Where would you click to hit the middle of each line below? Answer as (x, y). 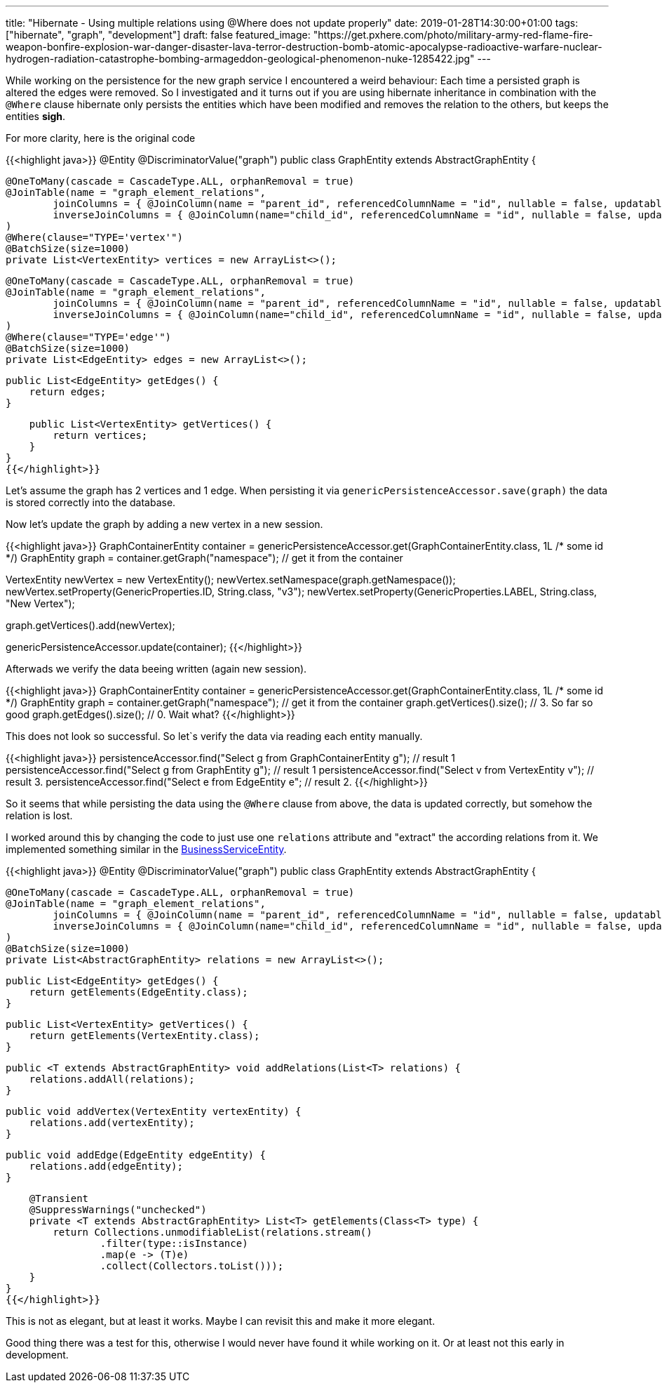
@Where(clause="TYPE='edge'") (89, 337)
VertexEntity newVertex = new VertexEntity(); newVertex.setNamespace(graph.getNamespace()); (231, 580)
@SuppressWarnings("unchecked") (118, 1210)
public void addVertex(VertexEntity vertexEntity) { (154, 1111)
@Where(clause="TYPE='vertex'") (94, 237)
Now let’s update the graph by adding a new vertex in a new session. (164, 524)
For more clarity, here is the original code (101, 138)
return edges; (68, 392)
